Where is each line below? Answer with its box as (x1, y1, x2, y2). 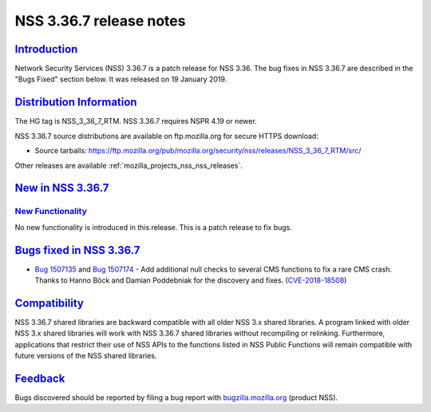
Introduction (14, 42, 78, 56)
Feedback (14, 371, 65, 385)
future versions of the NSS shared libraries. (14, 351, 157, 361)
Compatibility (14, 296, 84, 310)
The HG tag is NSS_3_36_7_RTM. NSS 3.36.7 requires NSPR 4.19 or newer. (14, 117, 257, 126)
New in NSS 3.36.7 (14, 181, 109, 195)
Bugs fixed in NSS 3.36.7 (14, 244, 140, 257)
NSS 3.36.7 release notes (14, 12, 186, 30)
